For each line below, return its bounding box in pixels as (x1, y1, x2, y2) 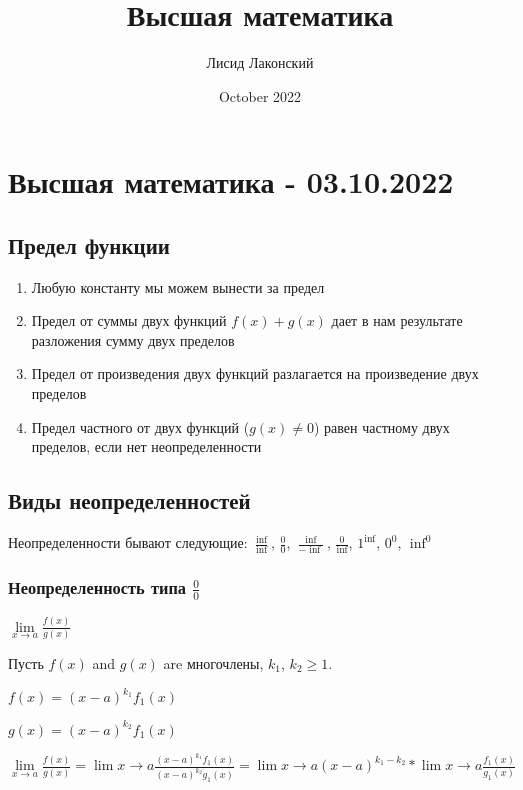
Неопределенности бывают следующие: (8, 532, 248, 553)
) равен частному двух (314, 416, 450, 437)
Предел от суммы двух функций (31, 310, 227, 331)
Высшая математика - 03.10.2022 (8, 161, 454, 202)
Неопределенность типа (8, 575, 187, 600)
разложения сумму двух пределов (31, 329, 235, 350)
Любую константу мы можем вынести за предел (31, 276, 325, 297)
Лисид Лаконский (206, 52, 314, 73)
